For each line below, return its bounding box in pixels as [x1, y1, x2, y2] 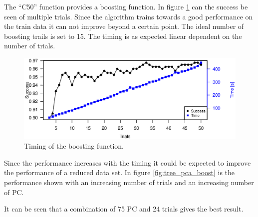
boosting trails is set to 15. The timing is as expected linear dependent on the [4, 30, 242, 41]
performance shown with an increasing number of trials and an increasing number [4, 177, 254, 188]
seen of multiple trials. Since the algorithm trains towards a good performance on [4, 11, 253, 21]
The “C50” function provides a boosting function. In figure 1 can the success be [4, 1, 248, 11]
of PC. [4, 187, 24, 197]
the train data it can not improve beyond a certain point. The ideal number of [4, 21, 244, 31]
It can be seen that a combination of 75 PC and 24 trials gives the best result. [4, 204, 244, 214]
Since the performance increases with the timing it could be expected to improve [4, 157, 251, 168]
